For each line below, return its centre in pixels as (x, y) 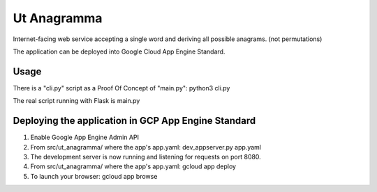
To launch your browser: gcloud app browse (94, 176)
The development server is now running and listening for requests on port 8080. (146, 157)
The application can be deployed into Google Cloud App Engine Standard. (119, 51)
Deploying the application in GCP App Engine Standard (134, 121)
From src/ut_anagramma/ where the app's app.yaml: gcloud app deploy (133, 166)
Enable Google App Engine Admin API (85, 137)
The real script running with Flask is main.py (76, 101)
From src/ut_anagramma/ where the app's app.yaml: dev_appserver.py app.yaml (146, 147)
